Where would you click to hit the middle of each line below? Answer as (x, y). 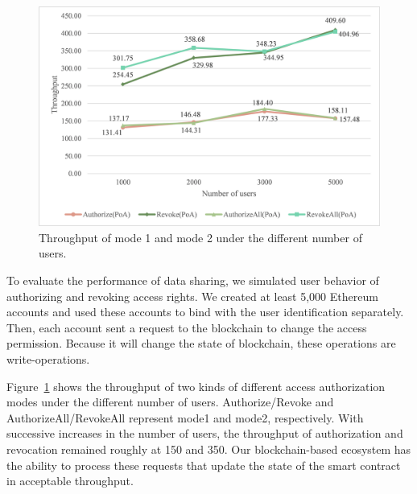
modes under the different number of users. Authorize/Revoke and (170, 402)
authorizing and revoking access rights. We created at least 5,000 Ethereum (192, 296)
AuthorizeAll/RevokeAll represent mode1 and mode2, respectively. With (185, 417)
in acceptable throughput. (70, 481)
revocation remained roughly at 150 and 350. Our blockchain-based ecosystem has (209, 449)
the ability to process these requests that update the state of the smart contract (204, 465)
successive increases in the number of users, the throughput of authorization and (205, 433)
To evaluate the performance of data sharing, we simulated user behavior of (193, 280)
